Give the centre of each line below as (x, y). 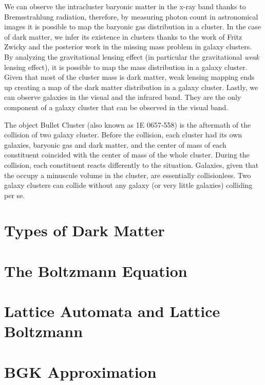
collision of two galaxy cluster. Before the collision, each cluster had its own (123, 135)
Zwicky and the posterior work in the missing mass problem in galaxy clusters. (128, 47)
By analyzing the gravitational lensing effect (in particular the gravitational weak (132, 56)
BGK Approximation (80, 371)
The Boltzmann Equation (96, 270)
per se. (15, 195)
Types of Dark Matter (84, 230)
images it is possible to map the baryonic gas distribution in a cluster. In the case (133, 27)
